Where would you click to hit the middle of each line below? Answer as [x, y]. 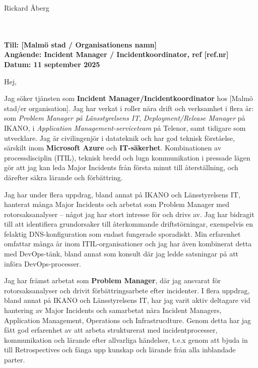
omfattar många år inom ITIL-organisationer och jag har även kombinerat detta [128, 244]
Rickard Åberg [27, 8]
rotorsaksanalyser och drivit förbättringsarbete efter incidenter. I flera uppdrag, [127, 290]
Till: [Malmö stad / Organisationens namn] [81, 44]
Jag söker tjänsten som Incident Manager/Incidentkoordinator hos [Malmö [128, 98]
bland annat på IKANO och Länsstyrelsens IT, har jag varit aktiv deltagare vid [127, 300]
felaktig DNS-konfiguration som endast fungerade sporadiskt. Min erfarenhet [122, 233]
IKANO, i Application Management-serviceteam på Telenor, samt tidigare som [125, 127]
